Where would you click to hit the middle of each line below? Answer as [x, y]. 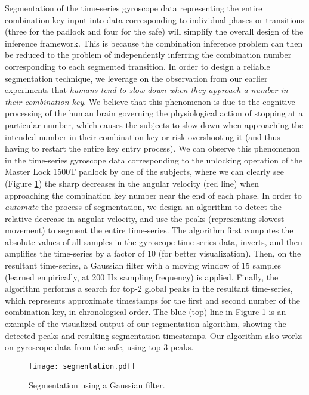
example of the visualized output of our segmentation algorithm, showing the [146, 324]
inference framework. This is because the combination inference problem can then [154, 43]
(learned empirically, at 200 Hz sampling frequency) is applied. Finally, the [142, 277]
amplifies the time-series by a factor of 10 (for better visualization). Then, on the [153, 253]
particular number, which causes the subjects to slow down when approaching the [154, 124]
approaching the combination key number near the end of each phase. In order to [153, 195]
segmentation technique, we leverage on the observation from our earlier [136, 78]
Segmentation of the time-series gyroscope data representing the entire [134, 8]
